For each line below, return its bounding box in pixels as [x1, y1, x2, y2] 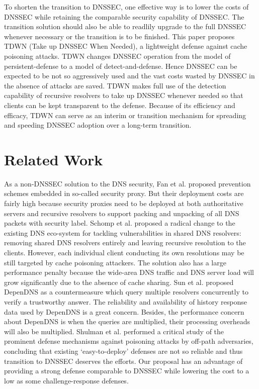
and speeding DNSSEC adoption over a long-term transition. [4, 120, 192, 130]
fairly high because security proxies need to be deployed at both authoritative [4, 198, 243, 209]
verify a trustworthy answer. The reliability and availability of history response [4, 296, 247, 307]
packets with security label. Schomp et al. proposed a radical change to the [4, 218, 235, 228]
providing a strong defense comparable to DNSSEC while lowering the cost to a [4, 365, 249, 376]
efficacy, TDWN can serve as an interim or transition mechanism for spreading [4, 110, 246, 120]
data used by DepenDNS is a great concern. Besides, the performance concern [4, 306, 244, 317]
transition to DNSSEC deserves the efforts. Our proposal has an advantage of [4, 355, 243, 366]
